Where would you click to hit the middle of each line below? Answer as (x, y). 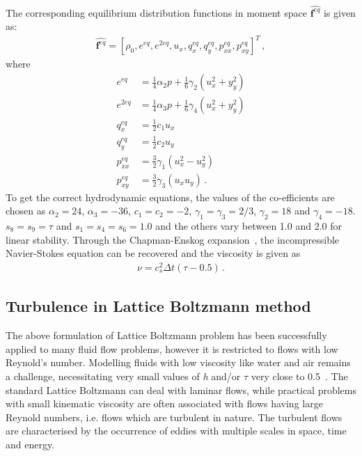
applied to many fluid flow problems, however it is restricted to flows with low (172, 348)
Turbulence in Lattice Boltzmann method (158, 306)
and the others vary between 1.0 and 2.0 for (249, 226)
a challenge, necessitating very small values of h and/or (123, 376)
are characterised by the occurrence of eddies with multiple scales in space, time (176, 431)
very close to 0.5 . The (299, 376)
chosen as (26, 211)
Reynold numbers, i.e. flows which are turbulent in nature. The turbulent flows (174, 417)
